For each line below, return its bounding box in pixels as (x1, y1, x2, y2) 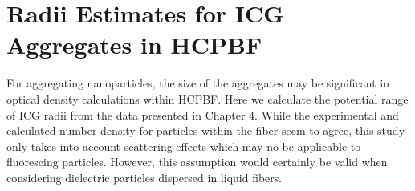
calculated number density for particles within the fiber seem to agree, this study (6, 122, 405, 139)
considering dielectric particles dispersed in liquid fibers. (6, 169, 283, 185)
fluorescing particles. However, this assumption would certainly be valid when (6, 153, 388, 170)
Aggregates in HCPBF (6, 28, 262, 61)
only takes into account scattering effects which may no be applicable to (6, 137, 361, 154)
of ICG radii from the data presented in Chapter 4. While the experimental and (6, 106, 399, 123)
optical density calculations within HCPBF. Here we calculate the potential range (6, 90, 409, 107)
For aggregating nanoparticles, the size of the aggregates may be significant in (6, 75, 390, 91)
